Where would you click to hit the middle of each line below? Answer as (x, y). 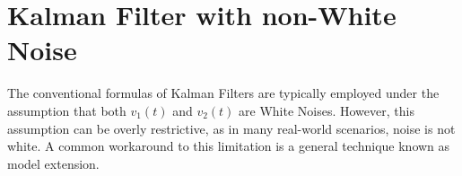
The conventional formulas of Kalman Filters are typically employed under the (223, 93)
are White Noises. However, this (327, 110)
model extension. (53, 163)
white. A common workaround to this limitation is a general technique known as (229, 146)
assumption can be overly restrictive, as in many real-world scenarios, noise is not (231, 128)
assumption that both (67, 110)
